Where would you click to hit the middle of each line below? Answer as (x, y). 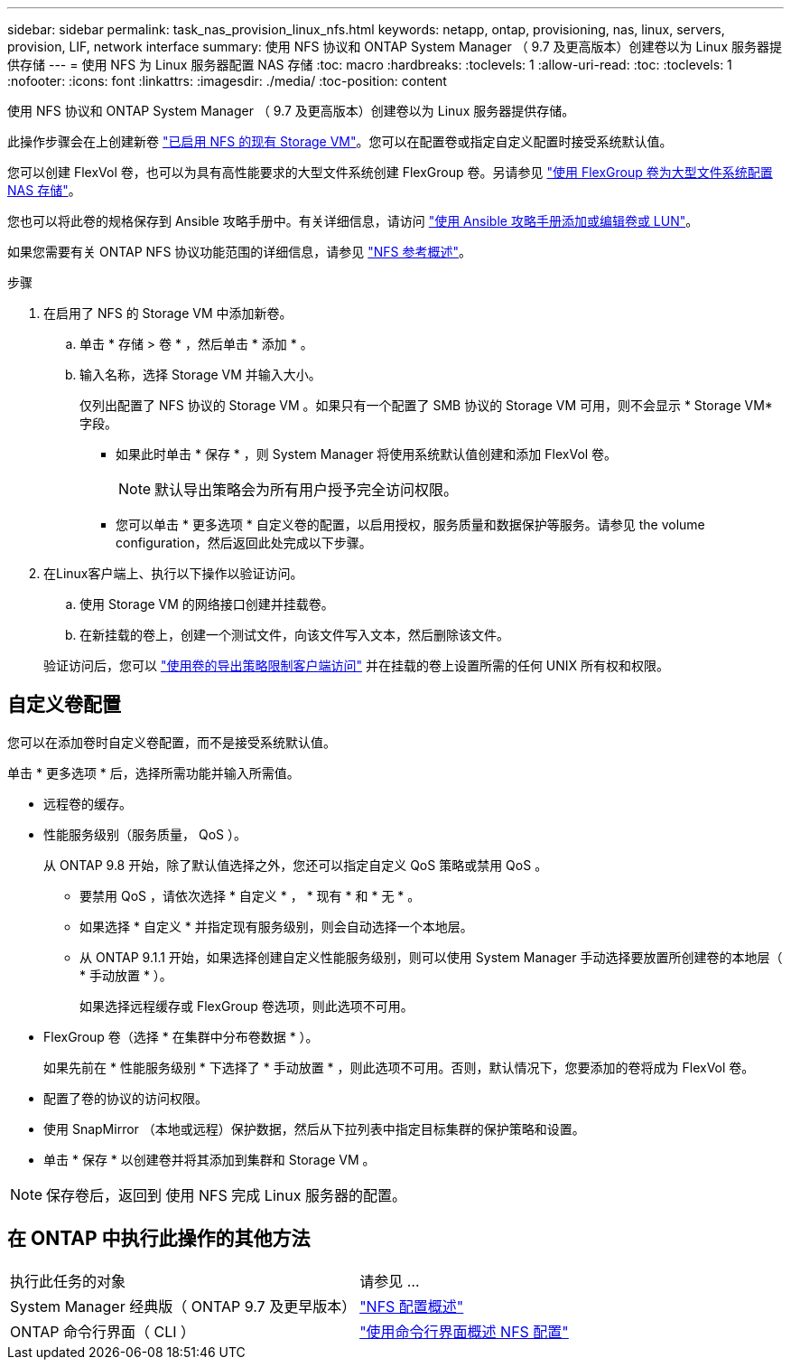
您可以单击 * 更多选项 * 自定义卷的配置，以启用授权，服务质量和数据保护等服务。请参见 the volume (410, 524)
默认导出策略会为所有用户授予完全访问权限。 (307, 490)
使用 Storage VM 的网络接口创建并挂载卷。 (207, 604)
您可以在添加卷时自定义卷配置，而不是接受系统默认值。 (172, 742)
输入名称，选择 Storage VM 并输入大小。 (200, 375)
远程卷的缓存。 (88, 803)
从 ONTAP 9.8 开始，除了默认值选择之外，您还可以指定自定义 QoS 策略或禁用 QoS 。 (296, 865)
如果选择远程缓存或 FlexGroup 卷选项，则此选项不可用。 (247, 1006)
